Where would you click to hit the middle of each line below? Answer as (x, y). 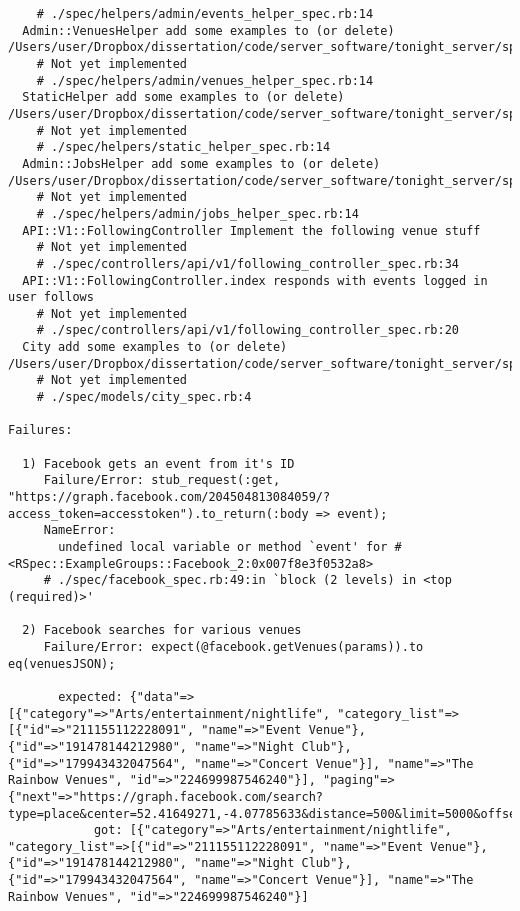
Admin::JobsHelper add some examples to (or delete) (201, 163)
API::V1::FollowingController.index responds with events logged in (255, 280)
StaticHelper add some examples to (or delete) (183, 97)
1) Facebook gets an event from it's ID (158, 463)
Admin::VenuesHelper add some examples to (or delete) (208, 30)
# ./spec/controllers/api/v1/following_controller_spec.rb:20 (248, 330)
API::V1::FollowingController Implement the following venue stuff (251, 230)
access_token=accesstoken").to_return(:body (158, 513)
